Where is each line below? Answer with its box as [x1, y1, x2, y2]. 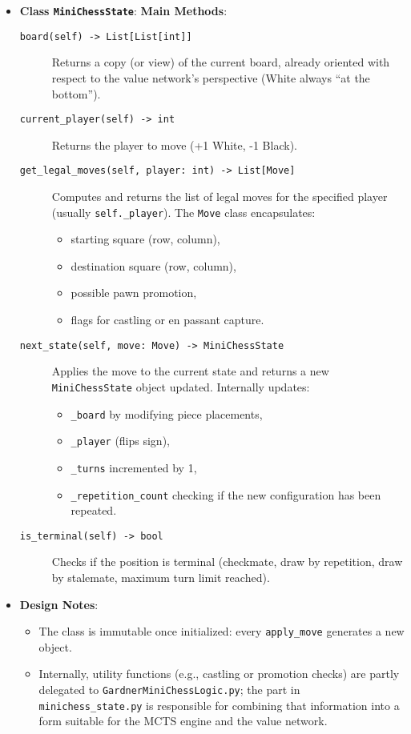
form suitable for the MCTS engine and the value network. [38, 712, 328, 729]
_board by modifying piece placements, [71, 405, 263, 422]
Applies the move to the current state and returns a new [51, 363, 329, 379]
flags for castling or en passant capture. [71, 311, 264, 328]
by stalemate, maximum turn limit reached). [51, 569, 270, 585]
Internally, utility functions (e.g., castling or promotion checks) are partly [38, 665, 400, 682]
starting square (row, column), [71, 231, 220, 247]
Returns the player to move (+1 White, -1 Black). [51, 136, 297, 153]
